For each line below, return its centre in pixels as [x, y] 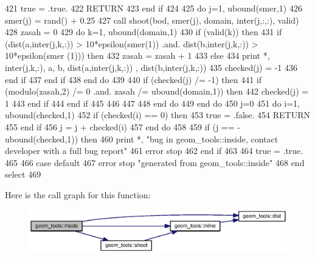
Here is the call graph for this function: [78, 194]
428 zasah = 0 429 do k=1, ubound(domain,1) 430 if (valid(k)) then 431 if [144, 32]
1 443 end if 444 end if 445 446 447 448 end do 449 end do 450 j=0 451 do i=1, [152, 103]
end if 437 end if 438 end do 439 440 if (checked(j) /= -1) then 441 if [133, 79]
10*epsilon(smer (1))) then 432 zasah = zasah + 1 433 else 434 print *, [137, 55]
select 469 [23, 174]
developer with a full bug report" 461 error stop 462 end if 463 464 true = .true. [154, 151]
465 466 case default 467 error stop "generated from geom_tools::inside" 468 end [155, 162]
